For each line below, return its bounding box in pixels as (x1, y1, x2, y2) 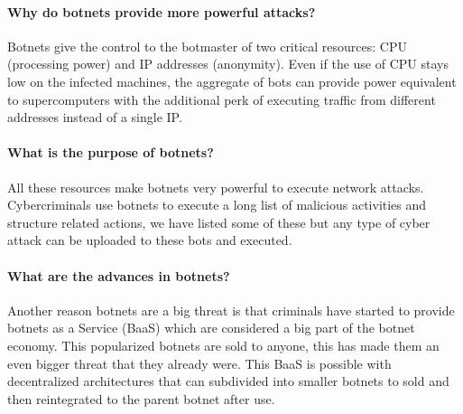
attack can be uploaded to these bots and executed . (7, 231, 292, 249)
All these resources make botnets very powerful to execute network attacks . (7, 177, 424, 196)
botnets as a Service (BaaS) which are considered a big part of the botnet (7, 318, 415, 337)
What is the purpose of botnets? (7, 143, 214, 162)
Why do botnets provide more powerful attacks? (7, 2, 316, 21)
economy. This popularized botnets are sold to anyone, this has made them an (7, 335, 440, 354)
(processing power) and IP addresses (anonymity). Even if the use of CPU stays (7, 54, 449, 73)
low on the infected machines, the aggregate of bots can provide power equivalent (7, 71, 457, 90)
